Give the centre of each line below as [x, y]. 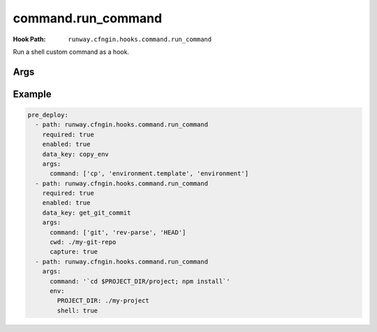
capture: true [74, 252]
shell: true [77, 310]
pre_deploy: [48, 115]
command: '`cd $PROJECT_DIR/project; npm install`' [140, 281]
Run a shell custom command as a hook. [71, 52]
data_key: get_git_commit [87, 212]
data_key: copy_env [76, 154]
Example [32, 94]
